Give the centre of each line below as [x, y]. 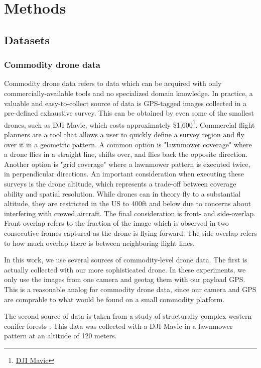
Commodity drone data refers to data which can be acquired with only [113, 83]
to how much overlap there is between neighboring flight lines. [99, 243]
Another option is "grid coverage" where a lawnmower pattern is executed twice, [127, 164]
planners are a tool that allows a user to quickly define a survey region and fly [124, 134]
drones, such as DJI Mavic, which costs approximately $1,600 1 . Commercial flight [129, 124]
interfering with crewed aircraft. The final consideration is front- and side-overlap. [130, 213]
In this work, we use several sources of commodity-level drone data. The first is [126, 260]
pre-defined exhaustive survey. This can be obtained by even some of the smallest [129, 113]
